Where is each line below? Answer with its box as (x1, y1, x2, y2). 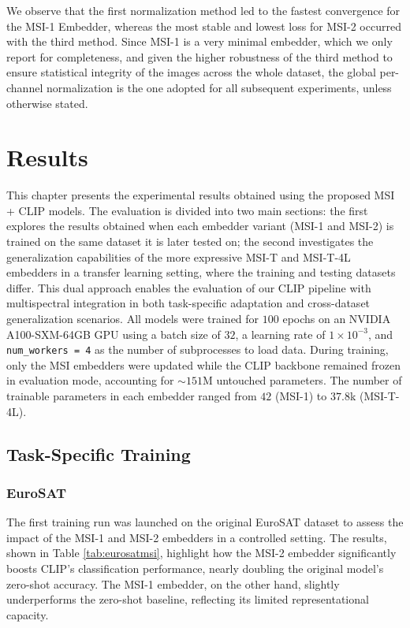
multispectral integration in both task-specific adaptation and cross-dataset (6, 295, 371, 311)
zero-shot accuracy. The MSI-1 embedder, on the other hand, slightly (6, 575, 340, 592)
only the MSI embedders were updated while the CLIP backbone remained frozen (6, 356, 401, 373)
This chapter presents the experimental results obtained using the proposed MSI (6, 187, 395, 203)
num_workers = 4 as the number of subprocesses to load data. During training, (6, 341, 389, 358)
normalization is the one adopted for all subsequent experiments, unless (46, 79, 392, 95)
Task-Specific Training (6, 441, 191, 466)
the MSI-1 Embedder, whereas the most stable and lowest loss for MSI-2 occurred (6, 17, 401, 34)
